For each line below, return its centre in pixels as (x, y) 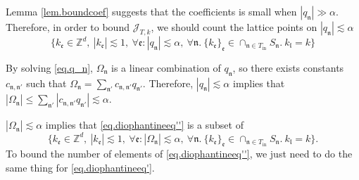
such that (46, 83)
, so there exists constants (288, 67)
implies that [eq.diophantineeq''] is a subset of (144, 125)
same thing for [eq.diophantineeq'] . (80, 168)
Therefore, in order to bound (68, 27)
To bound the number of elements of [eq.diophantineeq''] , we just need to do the (179, 154)
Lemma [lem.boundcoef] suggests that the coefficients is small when (151, 11)
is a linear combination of (166, 67)
